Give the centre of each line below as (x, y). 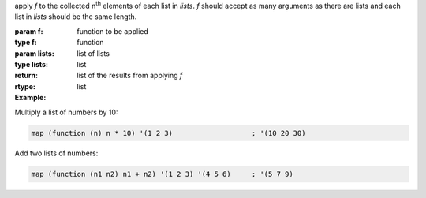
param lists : (34, 53)
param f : (29, 31)
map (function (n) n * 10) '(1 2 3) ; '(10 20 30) (168, 133)
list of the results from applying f (130, 76)
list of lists (93, 53)
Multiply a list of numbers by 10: (66, 112)
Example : (30, 98)
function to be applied (113, 31)
